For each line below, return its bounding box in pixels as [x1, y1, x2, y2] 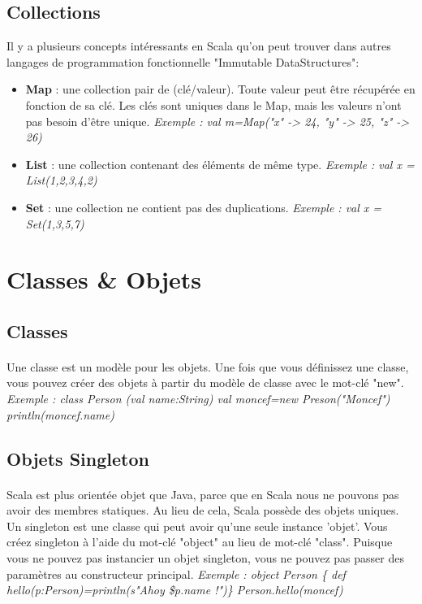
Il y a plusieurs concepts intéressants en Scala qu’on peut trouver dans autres [6, 37, 391, 54]
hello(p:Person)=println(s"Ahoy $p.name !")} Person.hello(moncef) [6, 581, 343, 598]
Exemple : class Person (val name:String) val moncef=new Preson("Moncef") [6, 390, 390, 407]
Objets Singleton [6, 445, 149, 471]
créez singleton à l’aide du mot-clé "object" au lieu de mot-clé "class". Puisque [6, 533, 393, 550]
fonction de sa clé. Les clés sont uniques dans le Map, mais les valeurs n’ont [25, 96, 402, 113]
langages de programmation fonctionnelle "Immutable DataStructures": [6, 53, 360, 70]
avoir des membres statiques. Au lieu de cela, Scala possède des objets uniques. [6, 502, 399, 519]
